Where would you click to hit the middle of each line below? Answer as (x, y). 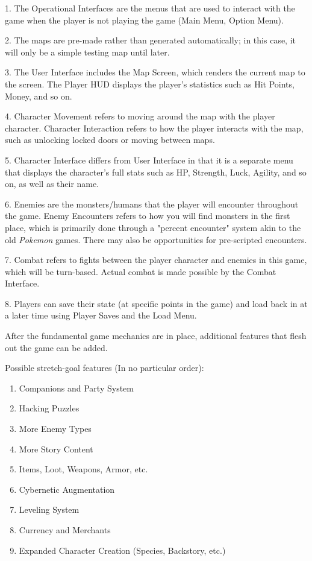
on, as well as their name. (52, 184)
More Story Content (56, 448)
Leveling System (49, 509)
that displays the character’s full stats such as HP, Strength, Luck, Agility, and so (156, 172)
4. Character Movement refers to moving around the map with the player (140, 116)
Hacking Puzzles (49, 408)
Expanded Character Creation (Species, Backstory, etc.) (122, 550)
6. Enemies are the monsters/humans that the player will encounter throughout (152, 204)
